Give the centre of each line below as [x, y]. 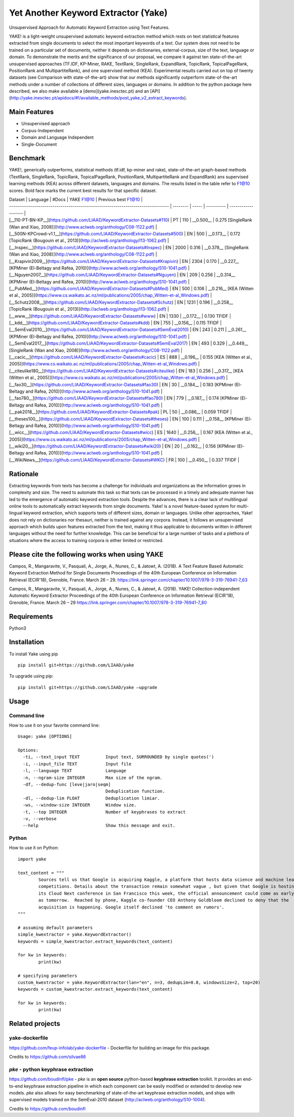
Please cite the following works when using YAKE [86, 554]
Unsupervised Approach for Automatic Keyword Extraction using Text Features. [89, 27]
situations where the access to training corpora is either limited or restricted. [86, 540]
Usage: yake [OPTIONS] [45, 737]
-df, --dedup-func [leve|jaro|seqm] [67, 784]
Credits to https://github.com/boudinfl [47, 1109]
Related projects [35, 1024]
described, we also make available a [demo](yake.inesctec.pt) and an [79, 91]
